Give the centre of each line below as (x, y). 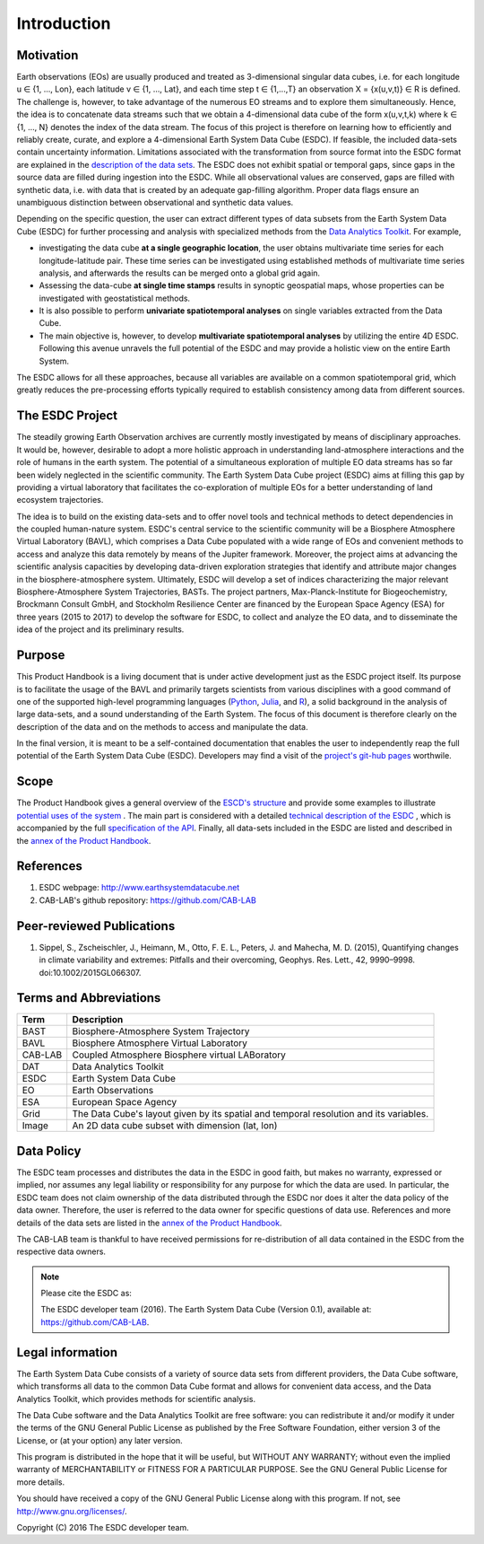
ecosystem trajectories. (60, 500)
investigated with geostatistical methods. (115, 298)
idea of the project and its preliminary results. (100, 629)
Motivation (48, 55)
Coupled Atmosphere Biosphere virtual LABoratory (179, 1055)
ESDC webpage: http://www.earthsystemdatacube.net (139, 888)
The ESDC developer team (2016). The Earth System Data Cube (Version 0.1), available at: (206, 1310)
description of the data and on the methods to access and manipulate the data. (162, 726)
